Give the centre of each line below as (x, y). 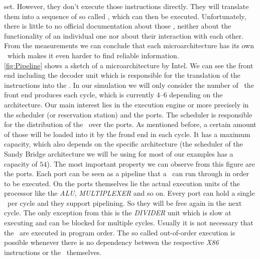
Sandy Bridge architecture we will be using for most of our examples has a (119, 153)
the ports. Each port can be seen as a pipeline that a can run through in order (126, 173)
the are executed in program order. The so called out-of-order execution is (120, 232)
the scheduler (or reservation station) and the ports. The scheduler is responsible (128, 114)
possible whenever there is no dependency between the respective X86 (111, 242)
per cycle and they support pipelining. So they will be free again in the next (124, 203)
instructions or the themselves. (53, 252)
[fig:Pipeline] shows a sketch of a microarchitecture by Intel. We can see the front (129, 65)
